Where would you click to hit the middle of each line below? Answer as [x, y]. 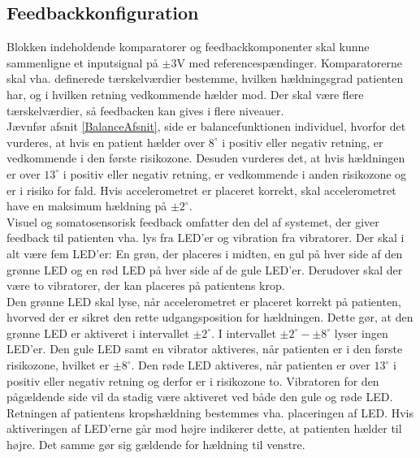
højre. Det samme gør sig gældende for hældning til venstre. [156, 445]
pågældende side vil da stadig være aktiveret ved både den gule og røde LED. [200, 397]
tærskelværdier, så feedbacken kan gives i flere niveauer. [145, 110]
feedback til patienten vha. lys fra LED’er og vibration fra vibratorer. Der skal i [206, 238]
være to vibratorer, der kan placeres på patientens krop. [146, 285]
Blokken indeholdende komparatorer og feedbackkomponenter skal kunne [188, 47]
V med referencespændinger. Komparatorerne [289, 62]
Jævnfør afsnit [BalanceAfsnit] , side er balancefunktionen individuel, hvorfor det [206, 126]
